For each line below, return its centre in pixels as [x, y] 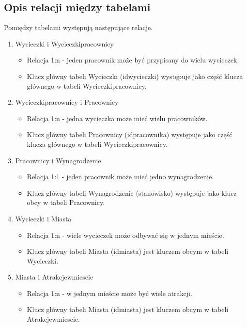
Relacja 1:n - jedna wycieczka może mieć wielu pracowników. [117, 118]
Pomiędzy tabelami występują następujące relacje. [78, 27]
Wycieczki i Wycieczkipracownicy [64, 43]
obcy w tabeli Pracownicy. [66, 202]
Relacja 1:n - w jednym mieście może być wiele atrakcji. [109, 293]
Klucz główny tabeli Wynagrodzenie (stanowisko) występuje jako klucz [132, 193]
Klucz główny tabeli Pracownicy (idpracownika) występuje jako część [130, 134]
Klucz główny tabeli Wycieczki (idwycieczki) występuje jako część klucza [135, 76]
